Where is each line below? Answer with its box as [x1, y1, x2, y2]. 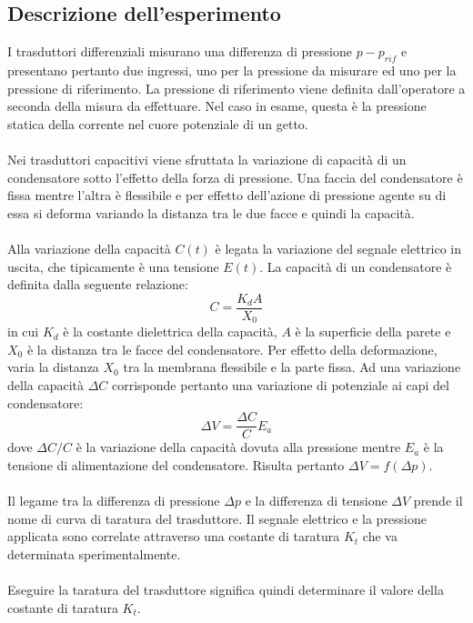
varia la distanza [7, 357, 99, 377]
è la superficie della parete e [295, 322, 451, 341]
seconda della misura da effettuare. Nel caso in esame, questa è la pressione [7, 96, 427, 116]
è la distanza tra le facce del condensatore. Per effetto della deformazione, [26, 339, 438, 358]
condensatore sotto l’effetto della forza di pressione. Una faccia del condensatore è [7, 167, 463, 186]
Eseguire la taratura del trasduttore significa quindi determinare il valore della [7, 580, 444, 599]
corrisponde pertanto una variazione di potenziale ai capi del [112, 376, 449, 395]
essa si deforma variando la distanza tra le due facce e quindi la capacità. [7, 203, 415, 222]
